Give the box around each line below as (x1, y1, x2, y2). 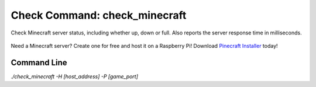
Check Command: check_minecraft (11, 9, 187, 22)
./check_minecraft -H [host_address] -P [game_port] (11, 73, 139, 80)
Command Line (11, 57, 67, 67)
